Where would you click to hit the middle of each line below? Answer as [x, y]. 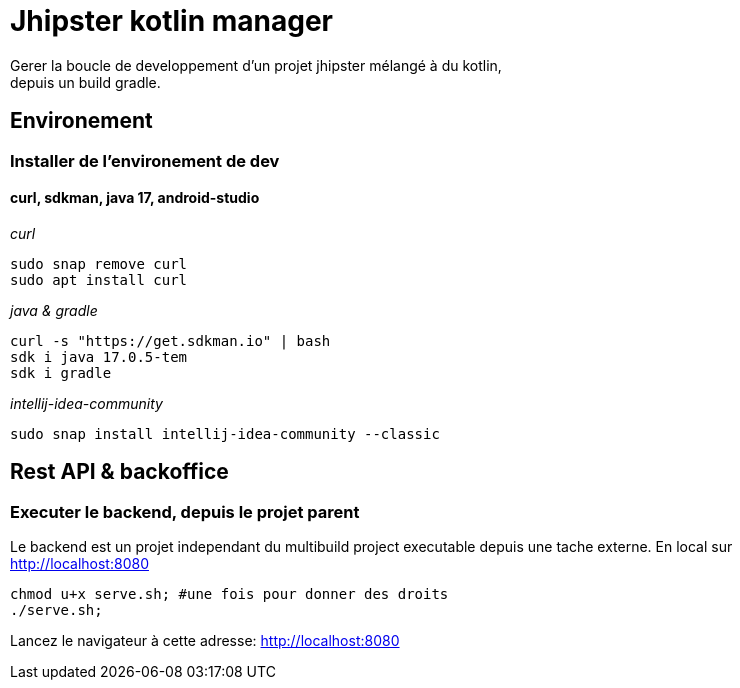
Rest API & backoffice [119, 472]
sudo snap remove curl [99, 263]
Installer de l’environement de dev [145, 160]
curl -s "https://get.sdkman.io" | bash [170, 340]
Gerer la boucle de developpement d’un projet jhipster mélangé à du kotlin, [256, 65]
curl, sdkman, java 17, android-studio [135, 198]
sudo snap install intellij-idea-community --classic [225, 433]
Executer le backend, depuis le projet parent [185, 511]
